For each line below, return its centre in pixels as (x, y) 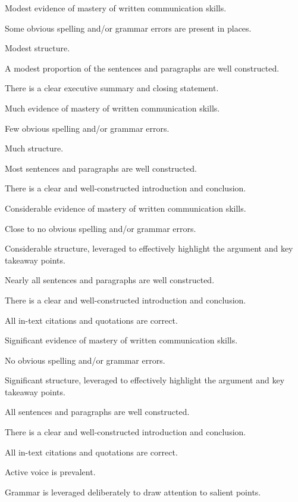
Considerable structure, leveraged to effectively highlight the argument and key (149, 248)
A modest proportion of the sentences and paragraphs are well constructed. (142, 68)
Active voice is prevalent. (50, 472)
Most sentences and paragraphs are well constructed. (101, 168)
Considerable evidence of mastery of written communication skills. (126, 208)
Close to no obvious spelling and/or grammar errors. (101, 228)
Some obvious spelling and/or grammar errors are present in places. (128, 28)
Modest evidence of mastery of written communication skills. (116, 8)
